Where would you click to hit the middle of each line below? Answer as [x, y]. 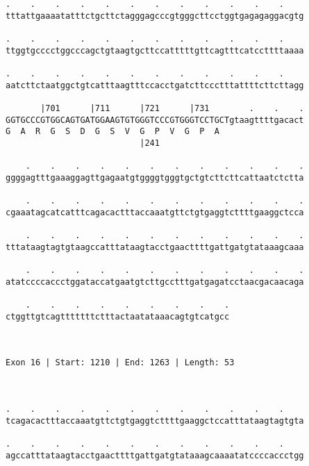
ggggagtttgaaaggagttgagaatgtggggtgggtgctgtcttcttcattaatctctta [155, 177]
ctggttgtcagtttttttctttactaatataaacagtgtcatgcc [118, 316]
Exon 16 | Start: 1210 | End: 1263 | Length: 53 [120, 363]
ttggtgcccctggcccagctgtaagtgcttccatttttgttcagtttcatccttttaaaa [155, 50]
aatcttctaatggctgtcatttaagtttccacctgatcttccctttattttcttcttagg [155, 85]
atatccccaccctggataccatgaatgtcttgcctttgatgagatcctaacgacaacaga [155, 282]
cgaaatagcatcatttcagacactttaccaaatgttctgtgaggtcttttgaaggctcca [155, 212]
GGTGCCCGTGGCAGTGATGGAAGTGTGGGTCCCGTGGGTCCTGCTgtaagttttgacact [155, 120]
